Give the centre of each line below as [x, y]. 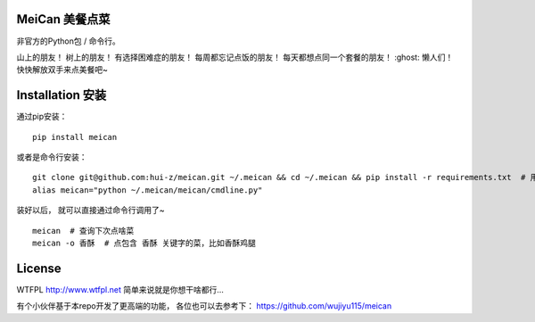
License [39, 268]
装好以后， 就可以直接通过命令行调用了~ [91, 211]
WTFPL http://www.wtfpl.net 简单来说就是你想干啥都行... [120, 289]
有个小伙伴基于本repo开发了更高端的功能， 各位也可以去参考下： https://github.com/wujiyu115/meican [204, 306]
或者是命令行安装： [52, 157]
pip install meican [75, 137]
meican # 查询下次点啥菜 [83, 231]
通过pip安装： [42, 117]
